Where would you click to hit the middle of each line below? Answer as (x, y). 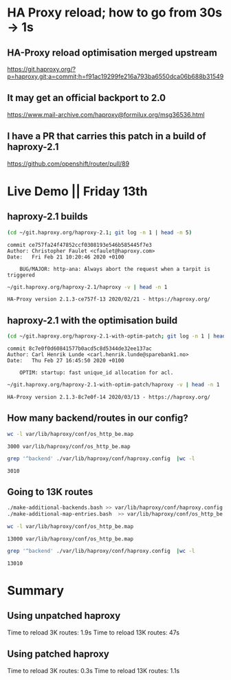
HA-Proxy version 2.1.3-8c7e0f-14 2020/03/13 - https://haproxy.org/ (109, 397)
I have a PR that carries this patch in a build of (107, 136)
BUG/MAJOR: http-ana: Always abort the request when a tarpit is (115, 269)
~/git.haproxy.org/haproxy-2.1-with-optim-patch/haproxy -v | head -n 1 (113, 385)
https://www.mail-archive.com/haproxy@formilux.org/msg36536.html (106, 114)
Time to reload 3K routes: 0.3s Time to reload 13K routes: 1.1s (93, 670)
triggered (21, 275)
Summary (35, 591)
